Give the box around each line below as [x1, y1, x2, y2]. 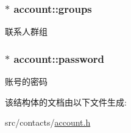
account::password [13, 51, 104, 66]
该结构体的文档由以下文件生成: [5, 95, 127, 108]
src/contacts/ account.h [5, 116, 91, 129]
